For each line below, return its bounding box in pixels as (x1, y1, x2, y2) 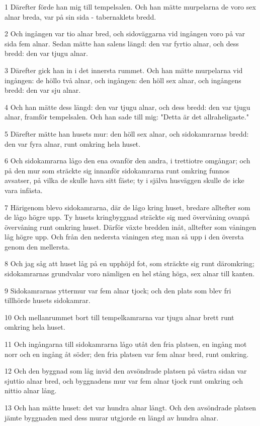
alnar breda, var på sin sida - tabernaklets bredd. (5, 11, 156, 22)
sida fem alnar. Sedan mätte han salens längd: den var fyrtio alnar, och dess (5, 38, 239, 48)
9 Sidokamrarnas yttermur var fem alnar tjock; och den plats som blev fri (5, 285, 231, 295)
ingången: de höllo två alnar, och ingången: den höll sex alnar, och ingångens (5, 75, 241, 85)
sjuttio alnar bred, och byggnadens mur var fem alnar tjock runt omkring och (5, 375, 243, 386)
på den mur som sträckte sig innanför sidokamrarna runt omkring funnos (5, 165, 230, 175)
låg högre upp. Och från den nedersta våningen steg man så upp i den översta (5, 231, 244, 242)
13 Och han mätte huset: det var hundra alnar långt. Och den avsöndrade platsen (5, 402, 256, 412)
